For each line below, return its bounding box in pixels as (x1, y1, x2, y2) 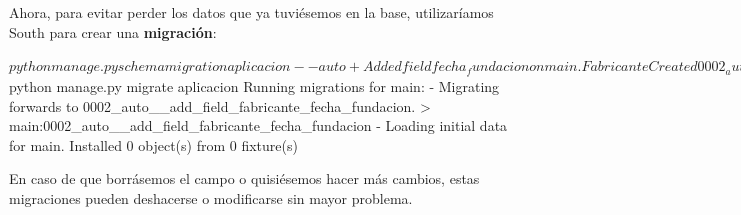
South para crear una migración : (9, 21, 217, 42)
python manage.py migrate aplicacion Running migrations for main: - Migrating (9, 76, 500, 97)
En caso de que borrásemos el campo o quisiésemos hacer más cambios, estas (9, 168, 480, 189)
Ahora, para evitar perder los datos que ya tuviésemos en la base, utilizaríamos (9, 2, 494, 22)
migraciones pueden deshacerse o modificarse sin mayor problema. (9, 188, 413, 209)
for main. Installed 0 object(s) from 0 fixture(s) (9, 134, 298, 155)
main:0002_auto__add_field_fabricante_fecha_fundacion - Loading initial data (9, 115, 508, 136)
